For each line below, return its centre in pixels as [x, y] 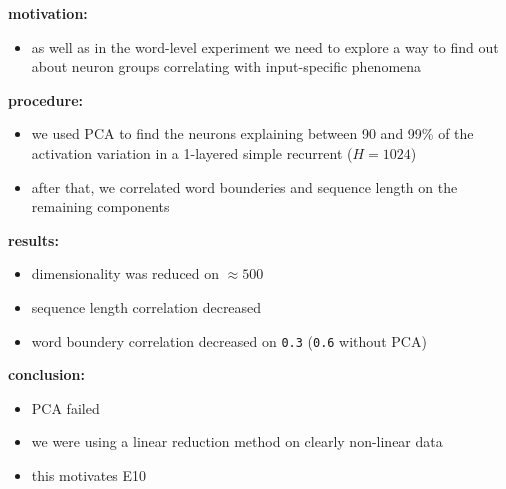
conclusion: [46, 374]
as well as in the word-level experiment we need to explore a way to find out [265, 46]
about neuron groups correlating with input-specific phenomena [226, 66]
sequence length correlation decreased [146, 306]
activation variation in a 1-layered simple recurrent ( [192, 152]
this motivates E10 [89, 474]
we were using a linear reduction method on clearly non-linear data [237, 441]
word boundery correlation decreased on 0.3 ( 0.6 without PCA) [229, 340]
